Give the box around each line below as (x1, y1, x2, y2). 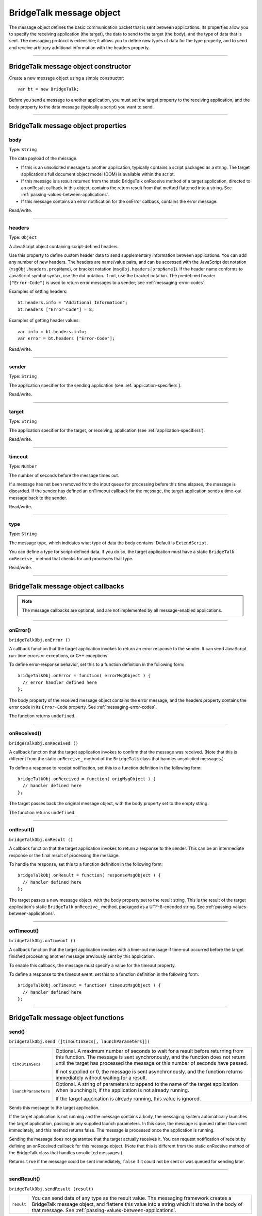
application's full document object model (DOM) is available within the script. (21, 171, 175, 177)
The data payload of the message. (9, 156, 78, 161)
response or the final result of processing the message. (9, 852, 120, 858)
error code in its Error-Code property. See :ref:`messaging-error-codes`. (9, 704, 157, 710)
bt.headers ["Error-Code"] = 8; (17, 306, 95, 312)
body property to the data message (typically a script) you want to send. (9, 104, 154, 109)
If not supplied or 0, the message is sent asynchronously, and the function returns (55, 1068, 243, 1075)
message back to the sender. (9, 495, 67, 501)
